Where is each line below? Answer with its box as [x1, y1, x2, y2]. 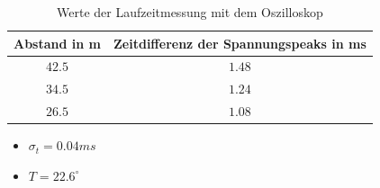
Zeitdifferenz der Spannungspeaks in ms [113, 33, 366, 52]
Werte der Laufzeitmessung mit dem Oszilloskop [57, 3, 323, 21]
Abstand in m [14, 33, 101, 52]
